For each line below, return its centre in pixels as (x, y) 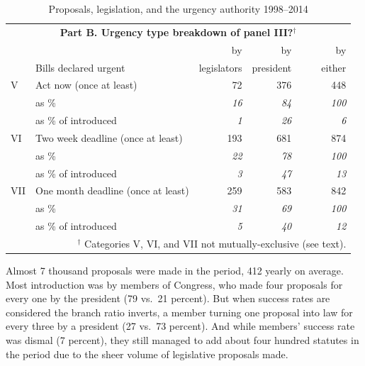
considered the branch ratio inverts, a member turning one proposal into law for (179, 312)
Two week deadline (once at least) (109, 137)
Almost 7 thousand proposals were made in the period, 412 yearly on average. (175, 271)
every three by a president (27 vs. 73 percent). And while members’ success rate (180, 326)
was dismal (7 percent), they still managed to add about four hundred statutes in (182, 340)
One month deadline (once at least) (112, 190)
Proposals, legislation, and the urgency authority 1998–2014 (178, 9)
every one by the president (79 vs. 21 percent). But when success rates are (168, 298)
